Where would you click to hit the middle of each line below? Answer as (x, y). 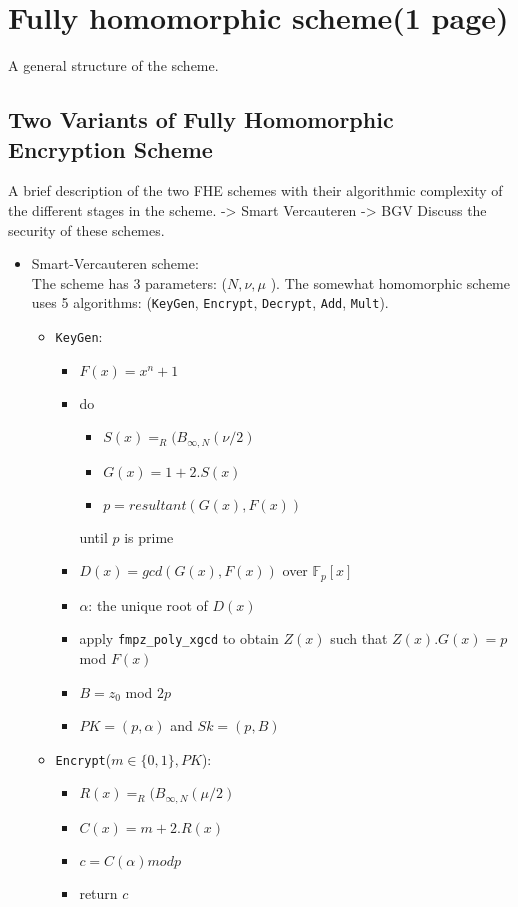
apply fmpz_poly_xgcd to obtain (179, 638)
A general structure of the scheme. (113, 65)
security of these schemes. (86, 229)
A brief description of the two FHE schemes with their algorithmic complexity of (255, 190)
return (98, 892)
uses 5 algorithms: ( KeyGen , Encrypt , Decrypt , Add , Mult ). (210, 302)
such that (359, 638)
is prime (149, 536)
